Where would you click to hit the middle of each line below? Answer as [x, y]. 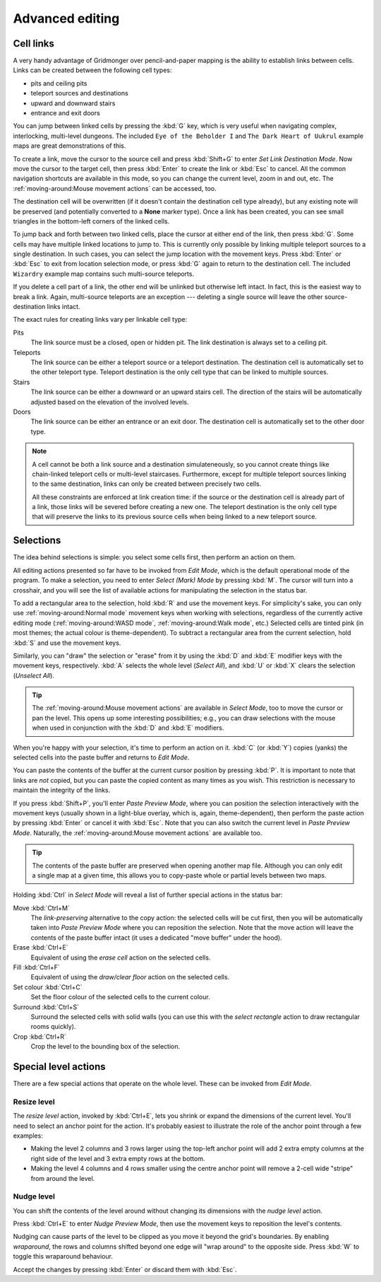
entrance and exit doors [65, 113]
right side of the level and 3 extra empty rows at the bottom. [118, 1158]
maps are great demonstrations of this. [69, 146]
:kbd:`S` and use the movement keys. [67, 643]
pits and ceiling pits [59, 83]
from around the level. [63, 1178]
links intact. [64, 307]
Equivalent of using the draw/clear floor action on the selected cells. [130, 977]
